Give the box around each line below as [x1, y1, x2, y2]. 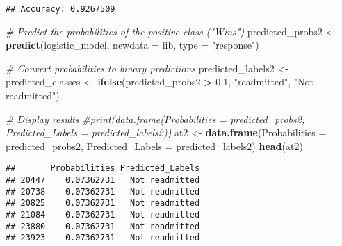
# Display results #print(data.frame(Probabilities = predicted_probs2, [6, 111, 305, 126]
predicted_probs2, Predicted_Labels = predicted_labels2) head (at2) [6, 138, 303, 153]
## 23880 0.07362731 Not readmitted [6, 221, 200, 231]
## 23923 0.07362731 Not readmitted [6, 233, 200, 243]
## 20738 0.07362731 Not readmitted [6, 186, 200, 197]
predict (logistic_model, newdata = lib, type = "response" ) [6, 38, 259, 52]
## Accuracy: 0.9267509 [6, 4, 115, 14]
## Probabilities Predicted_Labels [6, 163, 200, 174]
